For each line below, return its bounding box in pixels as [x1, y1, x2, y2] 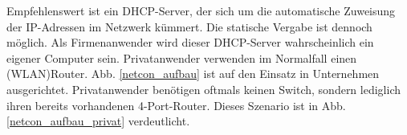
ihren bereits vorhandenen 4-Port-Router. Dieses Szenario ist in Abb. [6, 96, 346, 113]
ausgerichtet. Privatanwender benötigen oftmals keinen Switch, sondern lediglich [6, 80, 401, 97]
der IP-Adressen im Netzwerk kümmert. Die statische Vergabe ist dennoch [6, 18, 372, 35]
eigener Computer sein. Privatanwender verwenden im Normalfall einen [6, 49, 357, 66]
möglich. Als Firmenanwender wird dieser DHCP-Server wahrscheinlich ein [6, 34, 374, 51]
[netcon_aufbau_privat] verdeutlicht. [6, 112, 190, 129]
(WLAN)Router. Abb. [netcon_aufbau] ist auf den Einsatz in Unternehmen [6, 65, 380, 82]
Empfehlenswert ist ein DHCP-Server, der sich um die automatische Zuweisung [6, 2, 396, 18]
